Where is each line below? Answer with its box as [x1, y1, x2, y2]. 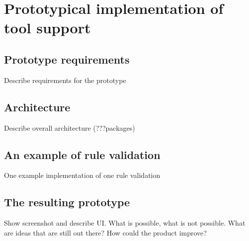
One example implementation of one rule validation [4, 170, 161, 180]
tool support [4, 17, 91, 38]
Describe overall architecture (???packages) [4, 122, 135, 133]
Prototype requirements [4, 51, 130, 67]
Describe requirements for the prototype [4, 75, 126, 85]
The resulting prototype [4, 194, 130, 210]
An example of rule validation [4, 147, 161, 162]
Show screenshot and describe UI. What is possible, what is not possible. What [4, 218, 246, 228]
